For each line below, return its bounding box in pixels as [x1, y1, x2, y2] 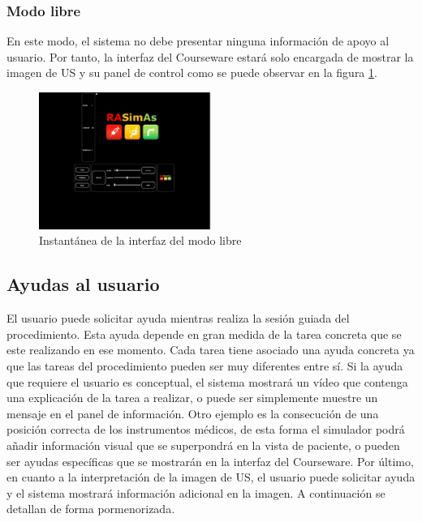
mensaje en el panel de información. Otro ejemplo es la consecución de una [6, 404, 379, 421]
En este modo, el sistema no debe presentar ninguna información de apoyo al [6, 32, 390, 49]
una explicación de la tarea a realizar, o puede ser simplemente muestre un [6, 389, 378, 406]
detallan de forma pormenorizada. [6, 500, 175, 517]
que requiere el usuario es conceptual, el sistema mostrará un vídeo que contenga [6, 373, 408, 390]
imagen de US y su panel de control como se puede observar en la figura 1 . [6, 64, 377, 81]
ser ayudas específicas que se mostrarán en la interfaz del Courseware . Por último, [6, 452, 414, 469]
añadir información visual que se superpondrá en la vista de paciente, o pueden [6, 437, 400, 454]
